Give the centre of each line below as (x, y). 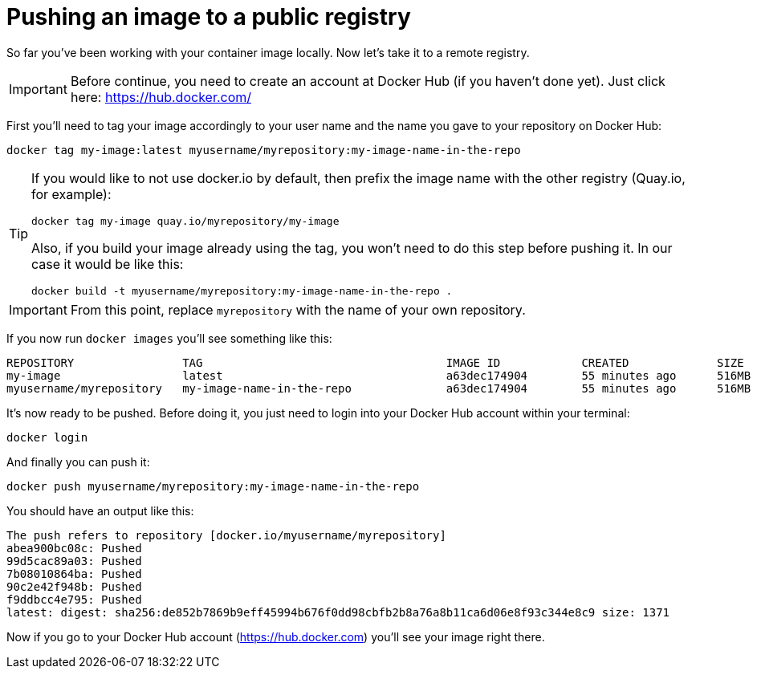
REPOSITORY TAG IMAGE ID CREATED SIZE (375, 362)
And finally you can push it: (78, 462)
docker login (47, 437)
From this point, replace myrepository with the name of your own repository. (298, 309)
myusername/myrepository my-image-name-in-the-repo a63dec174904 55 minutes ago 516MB (379, 388)
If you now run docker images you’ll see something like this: (169, 338)
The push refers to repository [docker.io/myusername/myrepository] (226, 535)
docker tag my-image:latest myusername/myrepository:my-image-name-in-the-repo (264, 150)
